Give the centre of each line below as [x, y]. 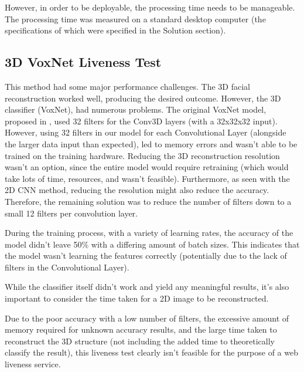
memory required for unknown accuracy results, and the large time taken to [141, 329]
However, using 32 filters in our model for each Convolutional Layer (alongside [146, 132]
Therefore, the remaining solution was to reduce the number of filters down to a [148, 201]
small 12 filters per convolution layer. [71, 213]
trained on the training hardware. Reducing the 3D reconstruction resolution [142, 155]
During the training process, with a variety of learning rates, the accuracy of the [149, 233]
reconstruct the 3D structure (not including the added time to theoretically [140, 341]
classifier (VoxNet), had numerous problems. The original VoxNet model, [136, 109]
